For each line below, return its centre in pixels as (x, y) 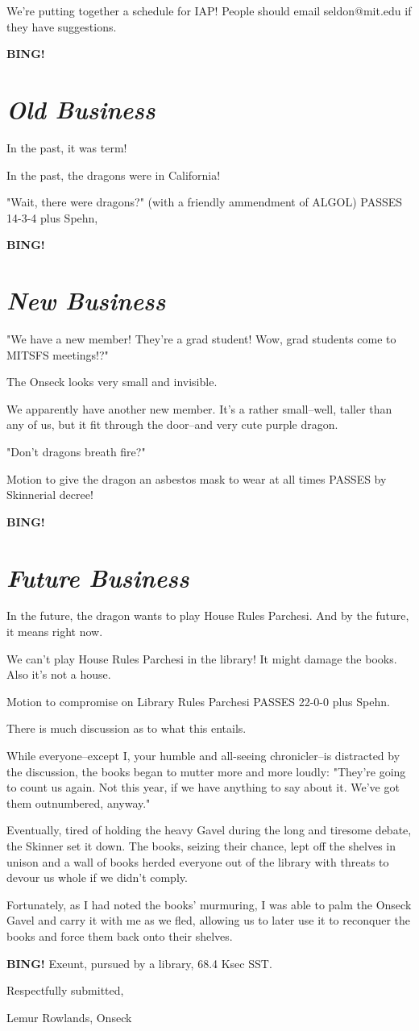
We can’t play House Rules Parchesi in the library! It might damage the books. (202, 658)
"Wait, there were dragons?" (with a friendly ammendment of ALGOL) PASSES (205, 202)
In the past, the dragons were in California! (114, 175)
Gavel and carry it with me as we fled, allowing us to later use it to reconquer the (208, 920)
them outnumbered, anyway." (79, 802)
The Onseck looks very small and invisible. (112, 382)
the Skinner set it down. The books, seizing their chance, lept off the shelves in (201, 846)
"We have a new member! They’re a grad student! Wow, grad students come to (201, 339)
